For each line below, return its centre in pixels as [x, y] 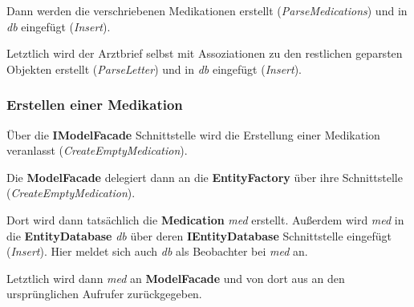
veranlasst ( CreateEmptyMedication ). [97, 150]
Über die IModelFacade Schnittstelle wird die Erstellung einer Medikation [193, 134]
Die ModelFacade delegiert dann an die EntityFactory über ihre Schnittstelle [205, 177]
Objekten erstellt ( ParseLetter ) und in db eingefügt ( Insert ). [154, 69]
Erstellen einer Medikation [95, 105]
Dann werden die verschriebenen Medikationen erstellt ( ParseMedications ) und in [207, 10]
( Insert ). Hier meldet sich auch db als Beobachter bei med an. [157, 251]
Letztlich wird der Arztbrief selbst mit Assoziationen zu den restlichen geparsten [205, 53]
